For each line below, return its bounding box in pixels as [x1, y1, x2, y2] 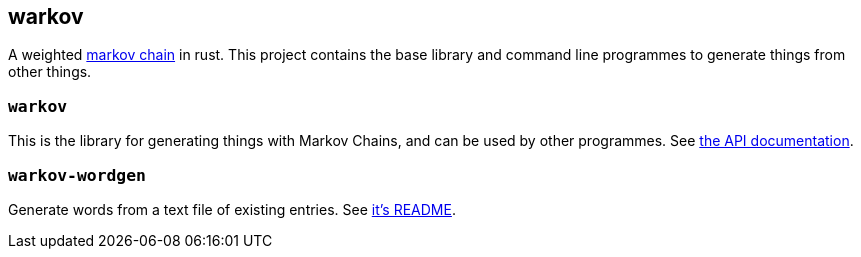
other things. [8, 63, 92, 81]
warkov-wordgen [8, 165, 146, 185]
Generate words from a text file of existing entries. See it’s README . [8, 200, 456, 218]
